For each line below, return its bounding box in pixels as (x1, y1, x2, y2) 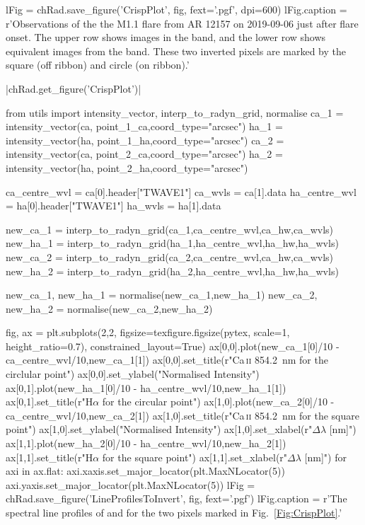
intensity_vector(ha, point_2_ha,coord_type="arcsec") (6, 160, 248, 175)
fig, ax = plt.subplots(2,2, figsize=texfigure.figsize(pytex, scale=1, (6, 325, 290, 340)
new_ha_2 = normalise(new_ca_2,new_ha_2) (6, 301, 213, 316)
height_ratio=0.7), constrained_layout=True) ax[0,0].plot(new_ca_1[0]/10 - (6, 338, 340, 353)
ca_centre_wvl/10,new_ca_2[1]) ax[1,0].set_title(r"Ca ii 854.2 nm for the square (6, 408, 359, 422)
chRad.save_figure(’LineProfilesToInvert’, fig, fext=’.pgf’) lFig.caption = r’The (6, 491, 347, 506)
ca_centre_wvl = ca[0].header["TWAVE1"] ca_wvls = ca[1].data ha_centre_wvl (6, 184, 357, 199)
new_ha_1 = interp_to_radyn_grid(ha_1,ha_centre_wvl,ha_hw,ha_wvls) (6, 236, 339, 250)
